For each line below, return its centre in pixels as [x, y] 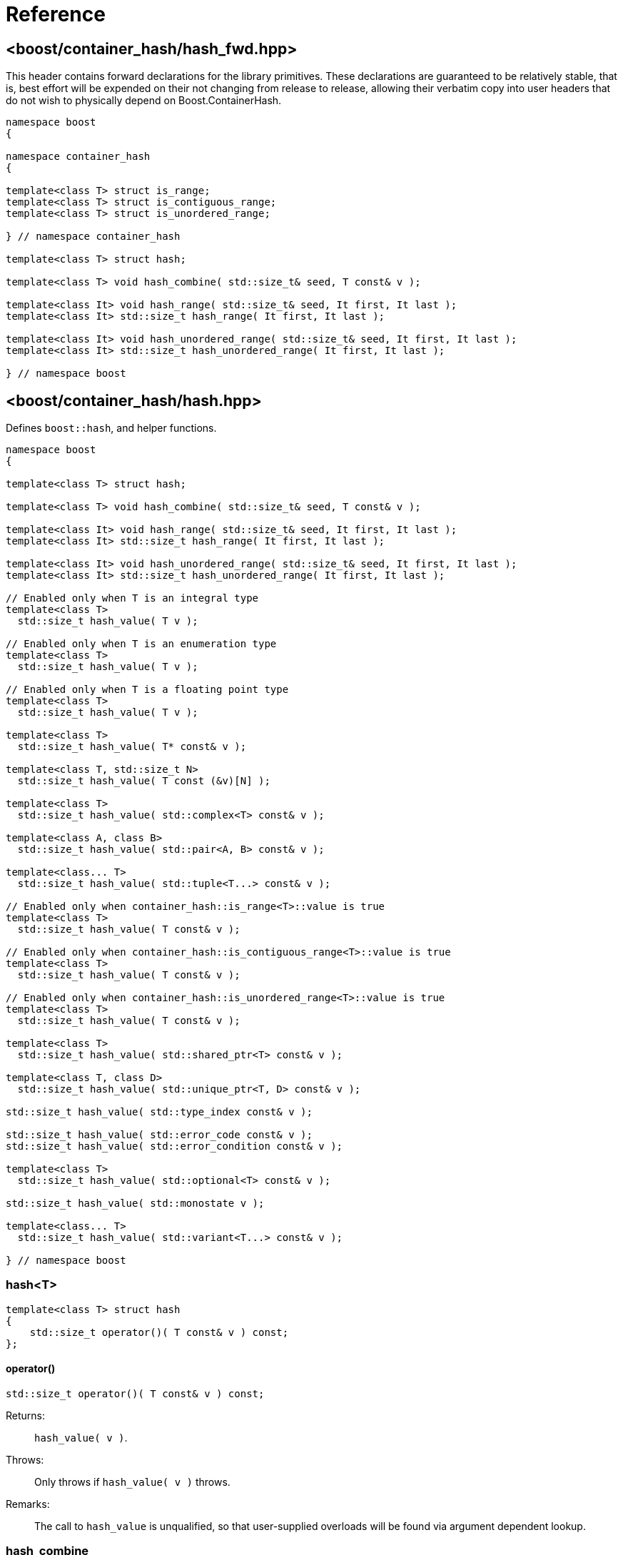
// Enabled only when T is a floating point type [147, 690]
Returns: [26, 1415]
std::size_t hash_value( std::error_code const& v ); [159, 1135]
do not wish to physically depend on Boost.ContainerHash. [144, 101]
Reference [56, 14]
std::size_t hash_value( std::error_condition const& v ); [174, 1146]
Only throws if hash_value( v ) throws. [132, 1481]
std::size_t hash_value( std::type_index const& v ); [159, 1112]
